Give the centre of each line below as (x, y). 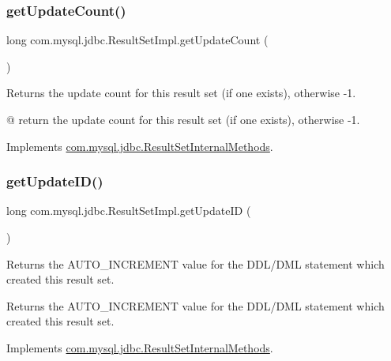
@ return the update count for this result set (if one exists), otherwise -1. (183, 119)
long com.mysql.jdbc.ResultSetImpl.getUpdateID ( (129, 211)
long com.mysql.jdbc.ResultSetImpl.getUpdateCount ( (137, 40)
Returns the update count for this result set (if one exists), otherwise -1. (181, 93)
